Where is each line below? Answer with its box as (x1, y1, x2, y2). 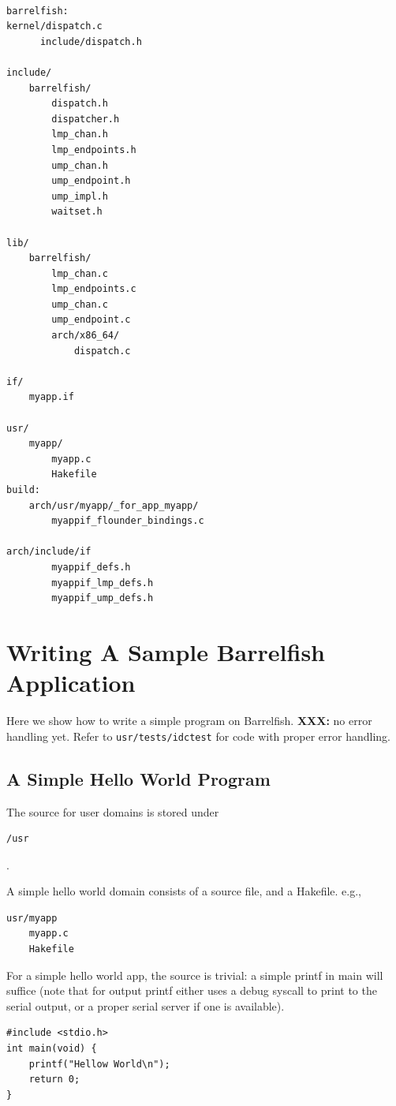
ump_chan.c (51, 298, 108, 310)
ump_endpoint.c (51, 314, 131, 326)
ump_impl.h (51, 190, 108, 202)
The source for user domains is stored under (6, 803, 219, 820)
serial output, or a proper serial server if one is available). (6, 997, 285, 1014)
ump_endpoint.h (51, 175, 131, 187)
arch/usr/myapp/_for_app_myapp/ (28, 499, 199, 511)
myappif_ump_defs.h (51, 592, 154, 604)
